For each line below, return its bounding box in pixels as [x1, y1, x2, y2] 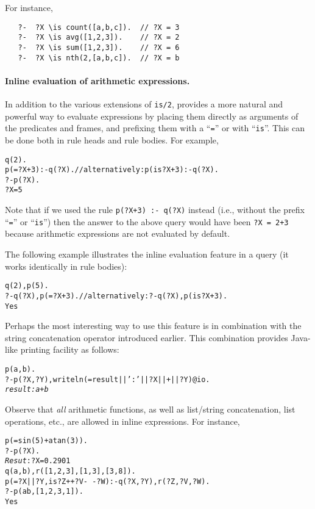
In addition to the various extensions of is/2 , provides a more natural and [5, 98, 283, 110]
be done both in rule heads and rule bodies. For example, [5, 133, 219, 146]
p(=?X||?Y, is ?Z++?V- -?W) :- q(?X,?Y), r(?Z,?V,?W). [5, 477, 210, 486]
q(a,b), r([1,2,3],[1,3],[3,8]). [5, 467, 136, 476]
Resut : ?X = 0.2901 [5, 457, 71, 466]
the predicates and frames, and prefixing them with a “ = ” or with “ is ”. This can [5, 121, 305, 134]
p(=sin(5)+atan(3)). [5, 436, 88, 446]
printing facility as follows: [20, 343, 119, 356]
